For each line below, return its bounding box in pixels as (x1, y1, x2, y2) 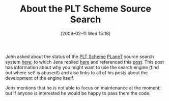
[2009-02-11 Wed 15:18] (60, 30, 111, 36)
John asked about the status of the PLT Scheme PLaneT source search (5, 54, 154, 60)
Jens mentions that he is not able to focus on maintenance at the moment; (5, 84, 161, 91)
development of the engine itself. (5, 75, 75, 81)
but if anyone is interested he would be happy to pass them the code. (5, 90, 151, 96)
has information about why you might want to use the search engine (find (5, 64, 159, 70)
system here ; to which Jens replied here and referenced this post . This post (5, 59, 164, 65)
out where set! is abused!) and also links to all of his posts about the (5, 69, 148, 76)
